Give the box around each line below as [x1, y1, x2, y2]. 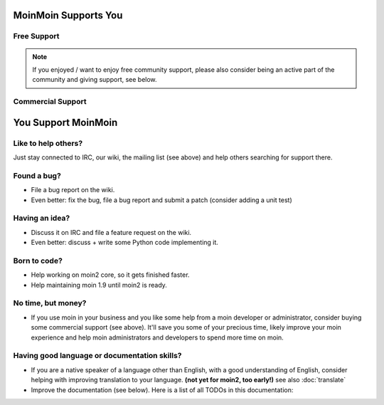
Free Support [13, 31, 60, 41]
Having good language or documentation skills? [13, 351, 182, 361]
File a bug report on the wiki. [31, 186, 115, 194]
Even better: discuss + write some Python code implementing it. [31, 238, 218, 247]
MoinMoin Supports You [13, 9, 123, 21]
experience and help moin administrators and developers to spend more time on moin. [31, 333, 284, 342]
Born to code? [13, 256, 63, 265]
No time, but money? [13, 298, 87, 308]
